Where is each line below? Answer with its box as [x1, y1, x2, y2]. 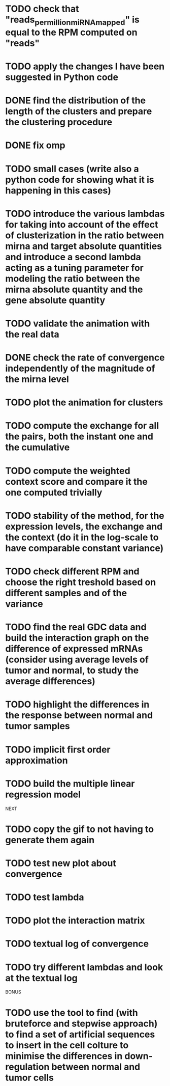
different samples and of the [5, 588, 127, 599]
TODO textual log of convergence [5, 938, 149, 950]
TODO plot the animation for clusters [5, 397, 163, 408]
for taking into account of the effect [5, 218, 158, 230]
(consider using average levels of [5, 654, 149, 665]
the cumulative [5, 441, 70, 453]
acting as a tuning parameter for [5, 262, 144, 273]
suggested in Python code [5, 71, 118, 83]
